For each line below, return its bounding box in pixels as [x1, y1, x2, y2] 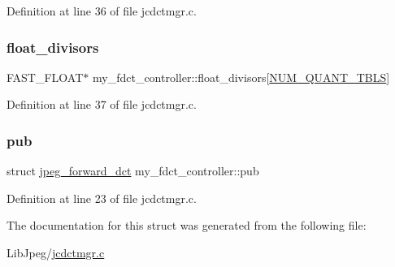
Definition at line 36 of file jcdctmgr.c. [7, 2, 197, 19]
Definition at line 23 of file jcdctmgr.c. [7, 189, 197, 206]
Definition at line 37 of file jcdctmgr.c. [7, 96, 197, 113]
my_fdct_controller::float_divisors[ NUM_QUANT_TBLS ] [92, 68, 390, 85]
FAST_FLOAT [7, 68, 84, 85]
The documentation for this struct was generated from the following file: [7, 217, 367, 234]
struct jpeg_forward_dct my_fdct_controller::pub [7, 162, 259, 179]
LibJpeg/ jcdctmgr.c [7, 244, 105, 261]
